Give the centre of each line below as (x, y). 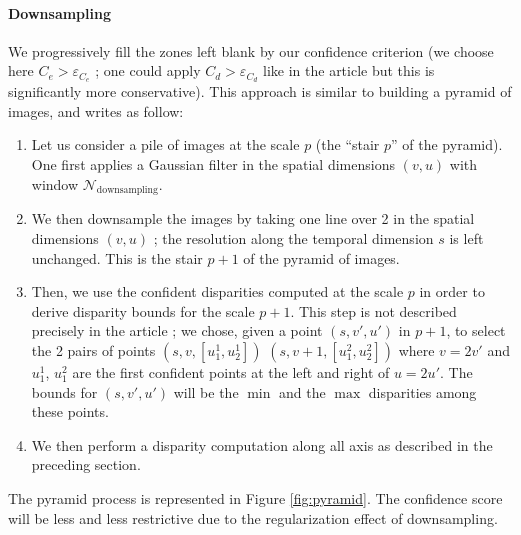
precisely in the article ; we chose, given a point (177, 330)
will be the (206, 391)
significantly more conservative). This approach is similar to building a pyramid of (260, 91)
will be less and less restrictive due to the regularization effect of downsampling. (253, 517)
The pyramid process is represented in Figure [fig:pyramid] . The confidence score (255, 497)
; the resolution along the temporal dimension (293, 238)
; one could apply (148, 70)
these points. (70, 411)
